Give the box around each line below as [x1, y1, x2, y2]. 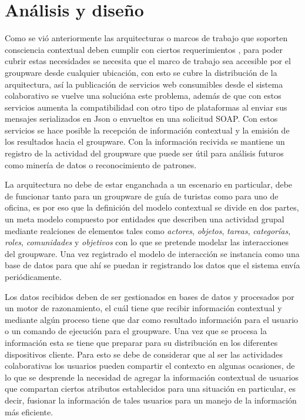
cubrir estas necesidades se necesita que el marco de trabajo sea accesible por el [5, 55, 291, 67]
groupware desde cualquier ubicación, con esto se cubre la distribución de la [5, 66, 277, 78]
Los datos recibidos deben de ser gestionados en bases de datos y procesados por [5, 290, 294, 302]
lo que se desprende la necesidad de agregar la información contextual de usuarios [5, 371, 299, 383]
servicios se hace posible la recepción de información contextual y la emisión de [5, 124, 290, 136]
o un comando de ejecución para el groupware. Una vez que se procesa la [5, 325, 267, 337]
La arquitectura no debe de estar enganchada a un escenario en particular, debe [5, 178, 293, 191]
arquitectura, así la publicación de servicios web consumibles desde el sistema [5, 78, 283, 90]
